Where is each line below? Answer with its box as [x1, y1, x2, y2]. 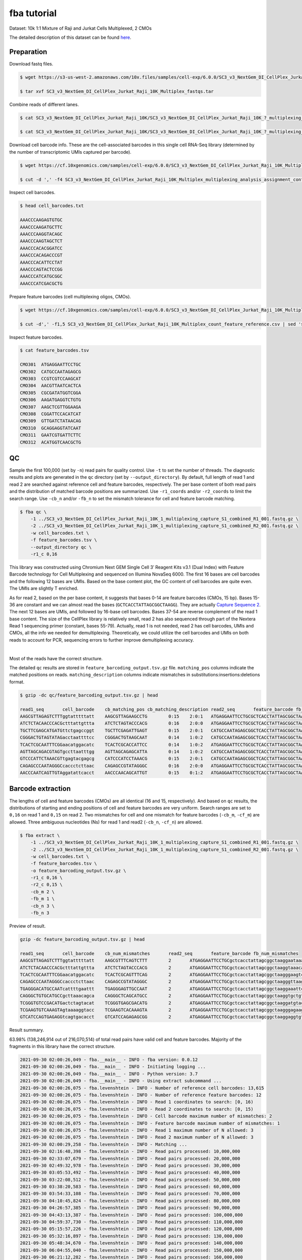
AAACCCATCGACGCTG [20, 280, 63, 286]
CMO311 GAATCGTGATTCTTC [20, 432, 82, 438]
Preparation [9, 47, 47, 56]
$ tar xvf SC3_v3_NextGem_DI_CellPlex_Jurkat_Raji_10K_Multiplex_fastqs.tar [20, 88, 214, 94]
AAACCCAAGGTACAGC [20, 231, 63, 237]
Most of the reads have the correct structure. [9, 655, 103, 661]
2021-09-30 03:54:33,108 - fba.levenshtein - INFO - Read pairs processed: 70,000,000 [20, 1191, 241, 1196]
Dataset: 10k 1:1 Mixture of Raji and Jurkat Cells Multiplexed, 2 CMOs [9, 25, 152, 31]
